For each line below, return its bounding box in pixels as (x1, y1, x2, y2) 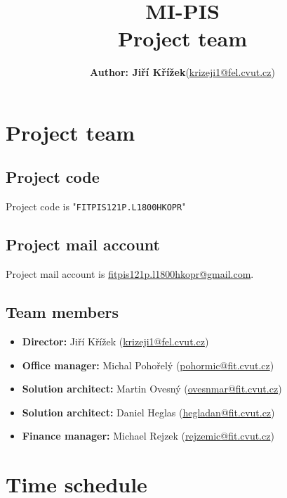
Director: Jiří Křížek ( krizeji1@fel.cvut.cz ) (22, 333, 209, 348)
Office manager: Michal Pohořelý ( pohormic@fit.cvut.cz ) (22, 357, 274, 372)
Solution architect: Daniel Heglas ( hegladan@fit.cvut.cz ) (22, 404, 275, 419)
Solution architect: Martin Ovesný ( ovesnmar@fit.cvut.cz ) (22, 381, 282, 396)
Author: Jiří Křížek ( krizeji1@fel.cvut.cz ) (90, 65, 275, 79)
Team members (6, 301, 119, 323)
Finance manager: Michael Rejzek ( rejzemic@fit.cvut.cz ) (22, 428, 274, 443)
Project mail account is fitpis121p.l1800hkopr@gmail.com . (6, 267, 254, 281)
